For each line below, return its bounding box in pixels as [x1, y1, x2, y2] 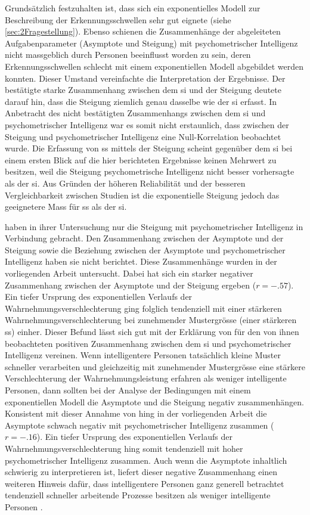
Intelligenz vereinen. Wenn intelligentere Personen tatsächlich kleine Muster [5, 349, 281, 361]
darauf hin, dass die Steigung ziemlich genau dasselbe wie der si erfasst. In [5, 95, 277, 107]
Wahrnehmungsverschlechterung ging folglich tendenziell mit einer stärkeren [5, 302, 282, 314]
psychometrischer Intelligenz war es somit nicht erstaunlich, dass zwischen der [5, 118, 289, 131]
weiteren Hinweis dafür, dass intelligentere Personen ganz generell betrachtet [5, 477, 284, 489]
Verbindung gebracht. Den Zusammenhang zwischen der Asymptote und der [5, 232, 284, 244]
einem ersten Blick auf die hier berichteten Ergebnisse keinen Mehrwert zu [5, 153, 277, 166]
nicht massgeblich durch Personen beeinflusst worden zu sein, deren [5, 48, 251, 61]
